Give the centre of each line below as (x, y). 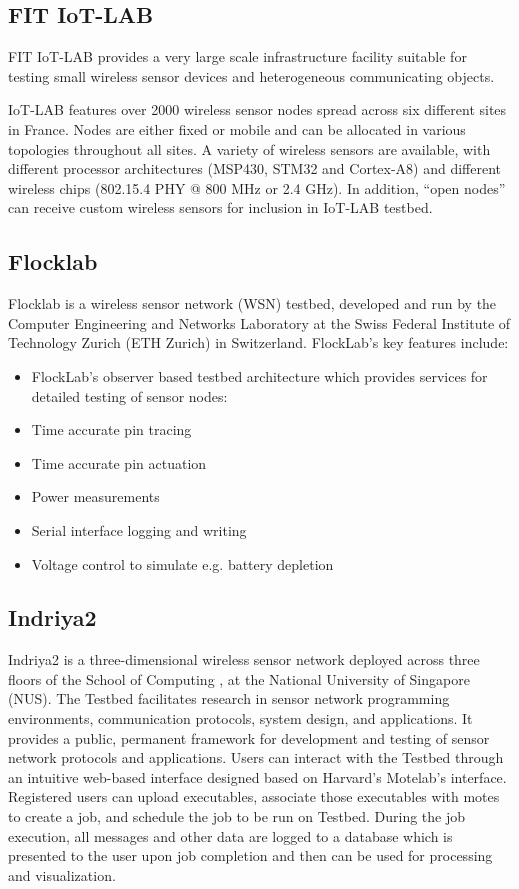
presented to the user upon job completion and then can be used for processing (250, 855)
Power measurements (95, 496)
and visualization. (62, 874)
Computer (39, 322)
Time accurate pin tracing (111, 429)
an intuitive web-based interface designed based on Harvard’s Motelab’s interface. (257, 776)
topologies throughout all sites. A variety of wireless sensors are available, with (249, 148)
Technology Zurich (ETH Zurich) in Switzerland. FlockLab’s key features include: (258, 342)
